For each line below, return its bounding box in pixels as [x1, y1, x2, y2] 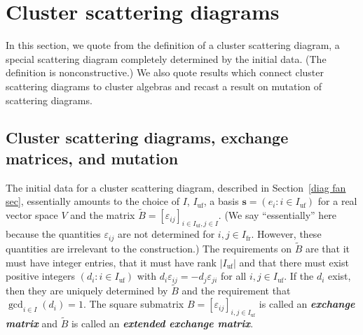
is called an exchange [259, 297, 355, 311]
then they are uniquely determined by [6, 283, 168, 297]
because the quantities [6, 227, 101, 241]
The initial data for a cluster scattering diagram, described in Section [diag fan [6, 180, 346, 194]
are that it [305, 241, 350, 255]
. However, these [251, 227, 322, 241]
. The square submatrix [83, 297, 184, 311]
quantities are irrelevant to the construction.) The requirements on [6, 241, 292, 255]
